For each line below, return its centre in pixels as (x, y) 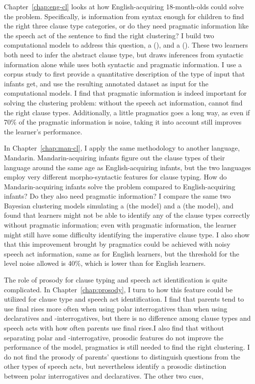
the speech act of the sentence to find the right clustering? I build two (109, 35)
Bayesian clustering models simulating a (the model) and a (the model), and (119, 205)
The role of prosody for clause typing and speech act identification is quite (116, 280)
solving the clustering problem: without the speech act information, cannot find (123, 102)
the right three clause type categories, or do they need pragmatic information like (126, 26)
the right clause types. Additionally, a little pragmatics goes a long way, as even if (127, 112)
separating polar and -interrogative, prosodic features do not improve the (114, 337)
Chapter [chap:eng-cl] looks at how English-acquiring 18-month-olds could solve (124, 6)
